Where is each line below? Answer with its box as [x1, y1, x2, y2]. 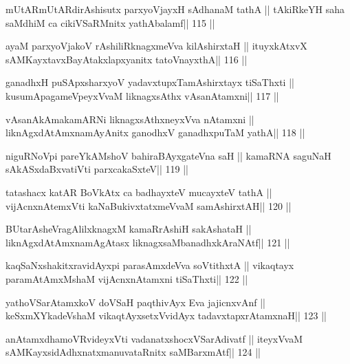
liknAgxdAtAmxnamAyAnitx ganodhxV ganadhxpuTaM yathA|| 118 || [6, 125, 305, 140]
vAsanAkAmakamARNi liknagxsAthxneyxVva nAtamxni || [6, 111, 254, 126]
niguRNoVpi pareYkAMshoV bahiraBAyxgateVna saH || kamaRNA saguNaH [6, 148, 331, 162]
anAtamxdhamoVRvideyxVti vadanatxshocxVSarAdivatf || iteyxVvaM [6, 331, 303, 345]
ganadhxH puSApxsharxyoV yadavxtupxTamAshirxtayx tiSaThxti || [6, 75, 294, 89]
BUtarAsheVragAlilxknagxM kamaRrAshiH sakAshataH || [6, 222, 252, 236]
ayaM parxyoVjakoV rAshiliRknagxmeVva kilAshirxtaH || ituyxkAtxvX [6, 39, 307, 53]
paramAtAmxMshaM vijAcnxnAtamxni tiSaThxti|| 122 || [6, 271, 248, 286]
